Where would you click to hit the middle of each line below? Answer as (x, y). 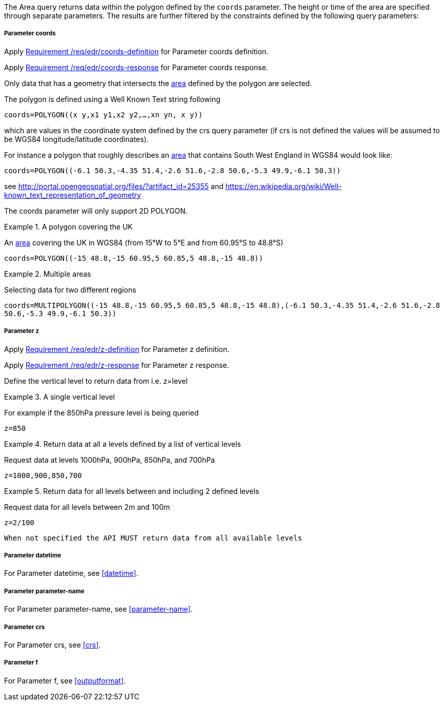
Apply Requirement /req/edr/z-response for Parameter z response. (117, 365)
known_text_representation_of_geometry (73, 195)
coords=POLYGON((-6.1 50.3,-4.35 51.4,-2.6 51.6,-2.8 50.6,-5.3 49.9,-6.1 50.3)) (173, 170)
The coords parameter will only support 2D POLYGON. (96, 211)
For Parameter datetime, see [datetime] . (71, 573)
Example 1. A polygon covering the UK (68, 226)
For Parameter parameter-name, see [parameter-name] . (99, 609)
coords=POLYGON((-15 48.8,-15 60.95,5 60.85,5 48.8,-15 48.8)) (134, 258)
